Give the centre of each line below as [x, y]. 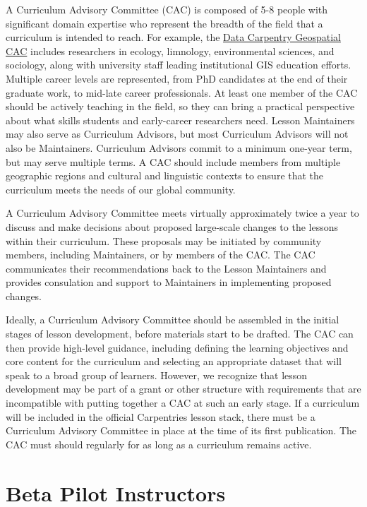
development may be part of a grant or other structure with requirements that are [183, 389]
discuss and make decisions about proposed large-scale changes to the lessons [172, 226]
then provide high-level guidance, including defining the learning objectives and [177, 347]
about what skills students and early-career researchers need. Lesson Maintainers [180, 120]
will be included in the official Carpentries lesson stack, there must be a [161, 416]
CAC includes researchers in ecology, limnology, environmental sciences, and [170, 50]
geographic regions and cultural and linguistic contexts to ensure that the [165, 175]
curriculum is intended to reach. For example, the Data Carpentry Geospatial [173, 37]
